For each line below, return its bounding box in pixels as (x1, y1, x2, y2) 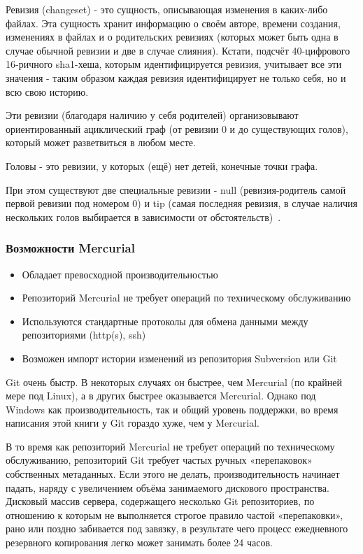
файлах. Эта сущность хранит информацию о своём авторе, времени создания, (6, 15, 341, 30)
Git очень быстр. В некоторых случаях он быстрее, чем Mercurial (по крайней (6, 374, 342, 389)
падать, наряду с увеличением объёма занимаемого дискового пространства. (6, 480, 329, 495)
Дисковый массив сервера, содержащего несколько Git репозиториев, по (6, 494, 315, 509)
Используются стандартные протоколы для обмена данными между (22, 313, 308, 328)
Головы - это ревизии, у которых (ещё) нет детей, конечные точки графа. (6, 158, 318, 173)
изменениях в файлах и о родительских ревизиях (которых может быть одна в (6, 29, 339, 44)
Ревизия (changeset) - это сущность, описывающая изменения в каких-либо (6, 2, 328, 16)
